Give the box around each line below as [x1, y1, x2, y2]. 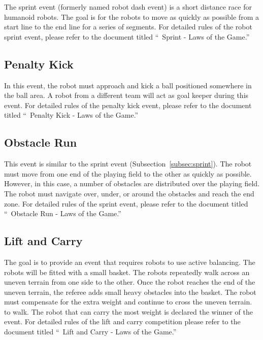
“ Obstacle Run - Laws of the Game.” [4, 208, 121, 219]
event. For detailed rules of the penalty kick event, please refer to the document [4, 99, 252, 110]
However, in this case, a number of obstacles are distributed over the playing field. [4, 178, 260, 189]
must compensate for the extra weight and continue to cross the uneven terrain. [4, 296, 252, 307]
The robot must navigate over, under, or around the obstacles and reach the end [4, 188, 254, 198]
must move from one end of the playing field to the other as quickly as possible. [4, 168, 252, 179]
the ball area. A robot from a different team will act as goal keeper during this [4, 90, 249, 100]
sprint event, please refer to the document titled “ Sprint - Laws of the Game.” [4, 31, 250, 42]
